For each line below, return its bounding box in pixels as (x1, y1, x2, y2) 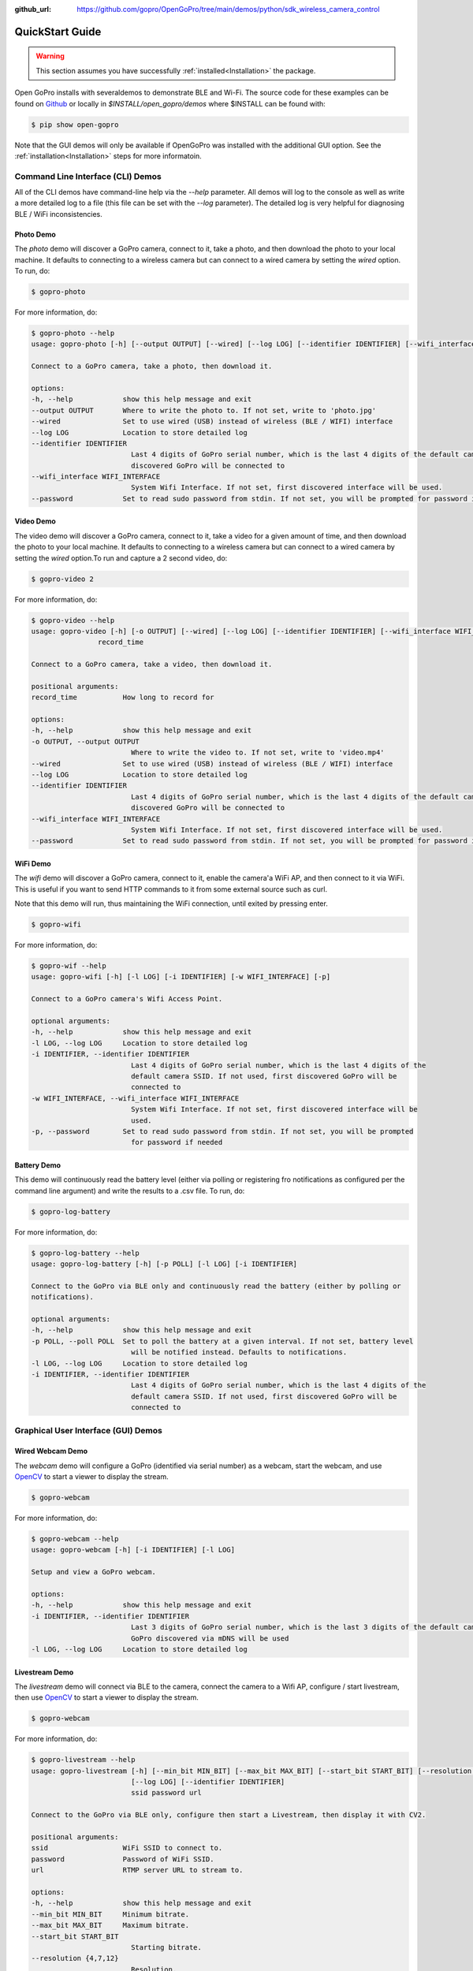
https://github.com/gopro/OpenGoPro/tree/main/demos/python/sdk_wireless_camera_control (76, 5, 380, 13)
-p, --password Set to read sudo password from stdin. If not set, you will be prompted (31, 1127, 414, 1135)
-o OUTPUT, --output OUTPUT (31, 737, 140, 746)
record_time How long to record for (31, 693, 214, 702)
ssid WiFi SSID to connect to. (31, 1843, 223, 1853)
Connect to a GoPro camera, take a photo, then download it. (31, 362, 273, 371)
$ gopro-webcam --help (31, 1534, 119, 1544)
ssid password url (130, 1788, 203, 1798)
